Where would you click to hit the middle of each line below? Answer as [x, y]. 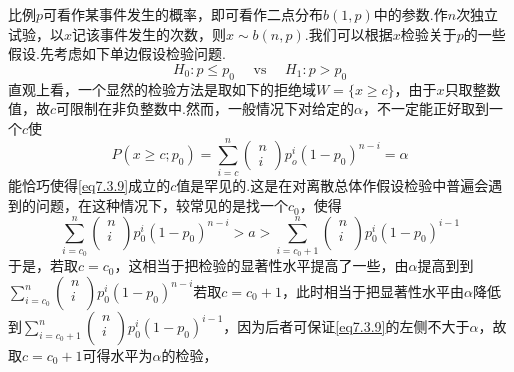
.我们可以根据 [348, 33]
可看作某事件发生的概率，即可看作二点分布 [183, 14]
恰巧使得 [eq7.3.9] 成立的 [96, 185]
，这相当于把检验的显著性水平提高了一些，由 [261, 265]
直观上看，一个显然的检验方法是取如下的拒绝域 [162, 88]
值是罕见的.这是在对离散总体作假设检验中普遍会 [332, 185]
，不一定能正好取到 [425, 108]
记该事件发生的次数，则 [149, 33]
